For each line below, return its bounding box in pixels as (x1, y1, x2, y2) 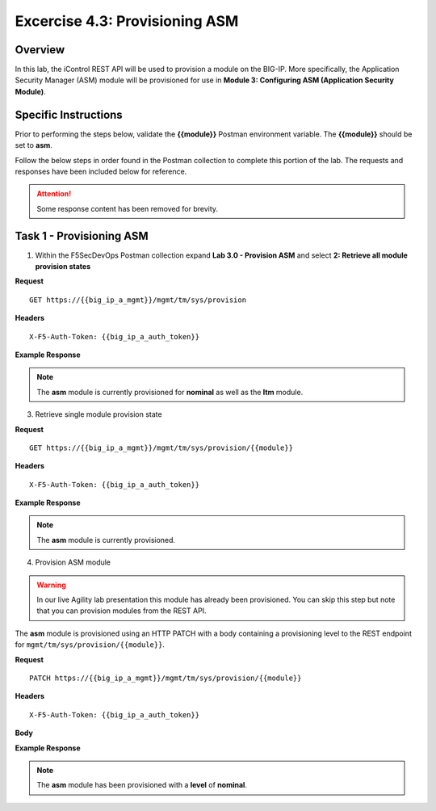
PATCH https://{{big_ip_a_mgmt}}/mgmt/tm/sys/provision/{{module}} (29, 673, 302, 683)
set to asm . (15, 141, 52, 150)
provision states (35, 262, 91, 271)
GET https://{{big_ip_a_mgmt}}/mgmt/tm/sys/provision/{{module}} (29, 443, 294, 452)
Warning (36, 580, 66, 590)
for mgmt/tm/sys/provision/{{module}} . (15, 640, 166, 649)
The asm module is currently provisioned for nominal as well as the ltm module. (36, 387, 304, 397)
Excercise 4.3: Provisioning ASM (15, 12, 239, 30)
